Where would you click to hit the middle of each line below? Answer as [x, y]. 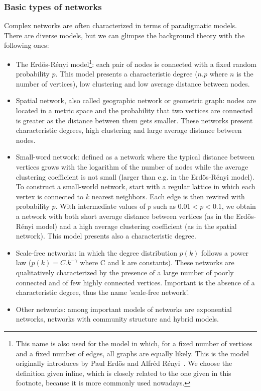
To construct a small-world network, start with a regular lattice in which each [136, 186]
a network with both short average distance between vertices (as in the [125, 216]
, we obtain [239, 206]
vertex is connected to [50, 196]
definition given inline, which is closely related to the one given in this [123, 373]
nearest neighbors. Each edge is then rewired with [168, 196]
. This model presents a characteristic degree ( [126, 74]
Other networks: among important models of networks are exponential [124, 309]
